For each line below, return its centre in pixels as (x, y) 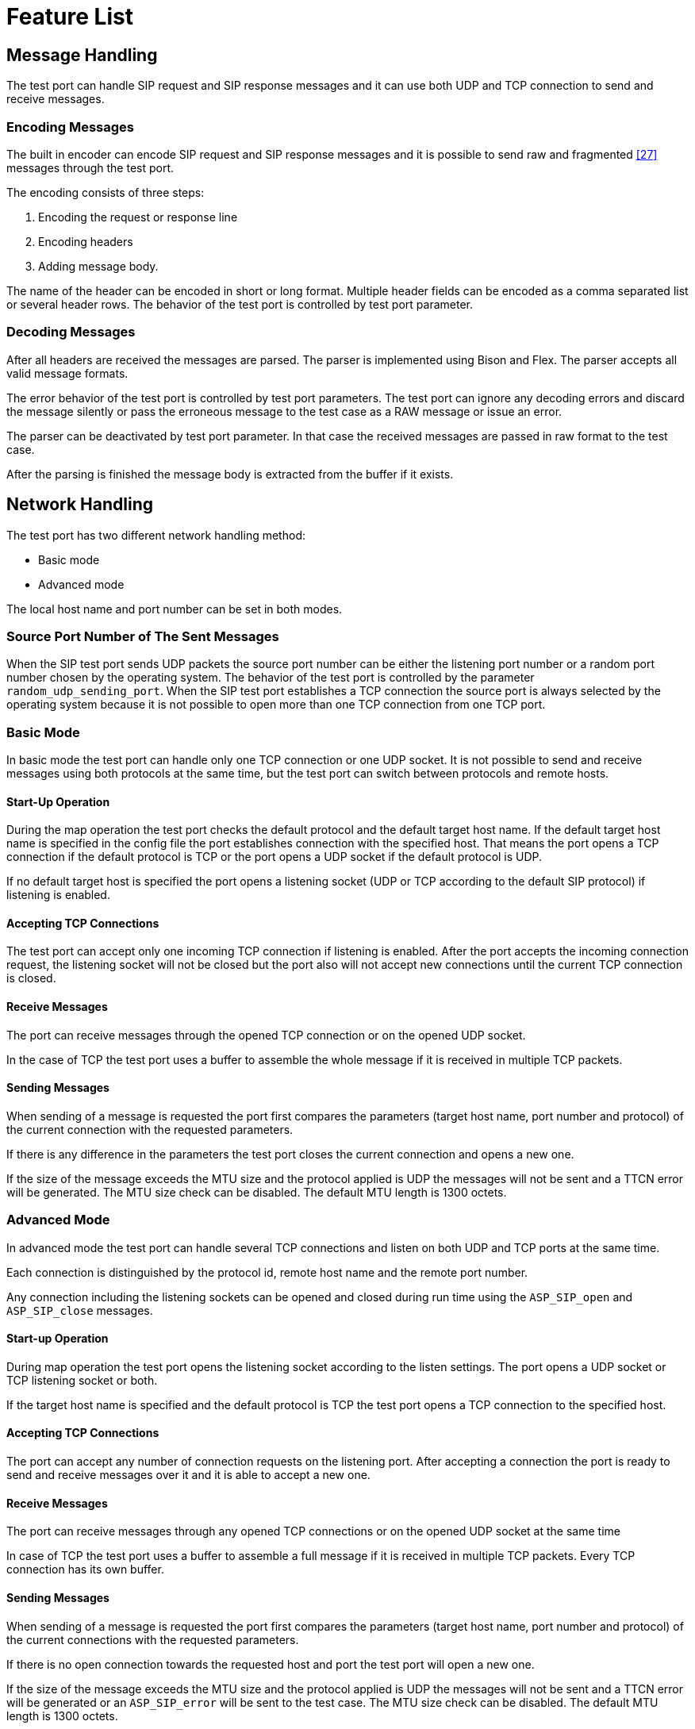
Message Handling (82, 55)
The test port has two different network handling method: (156, 535)
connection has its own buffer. (85, 1570)
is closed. (31, 978)
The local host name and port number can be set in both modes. (175, 609)
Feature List (70, 17)
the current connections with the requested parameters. (153, 1639)
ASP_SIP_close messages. (80, 1310)
